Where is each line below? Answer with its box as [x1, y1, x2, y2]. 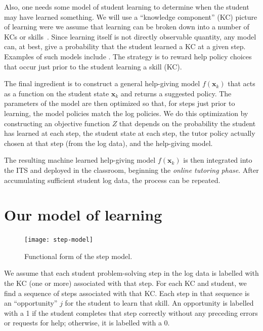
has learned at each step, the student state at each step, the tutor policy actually [4, 128, 255, 138]
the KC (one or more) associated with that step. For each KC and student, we [4, 278, 247, 288]
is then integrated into [183, 155, 252, 165]
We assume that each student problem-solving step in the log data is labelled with [4, 268, 259, 278]
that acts [228, 78, 255, 89]
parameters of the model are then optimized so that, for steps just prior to [4, 98, 235, 108]
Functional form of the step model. [24, 250, 133, 261]
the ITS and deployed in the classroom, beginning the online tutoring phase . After [4, 164, 259, 175]
